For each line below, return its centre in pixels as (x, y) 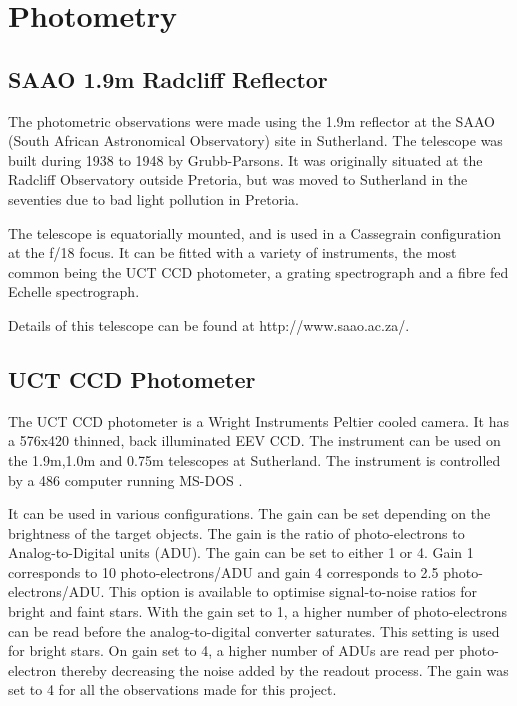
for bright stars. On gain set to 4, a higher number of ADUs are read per (231, 650)
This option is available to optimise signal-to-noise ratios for (293, 591)
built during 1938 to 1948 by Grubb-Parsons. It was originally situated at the (245, 159)
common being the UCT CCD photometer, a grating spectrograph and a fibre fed (258, 271)
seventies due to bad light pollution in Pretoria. (153, 198)
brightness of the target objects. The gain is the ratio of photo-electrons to (236, 532)
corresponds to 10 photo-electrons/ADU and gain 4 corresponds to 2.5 (223, 571)
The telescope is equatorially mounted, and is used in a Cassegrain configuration (254, 232)
